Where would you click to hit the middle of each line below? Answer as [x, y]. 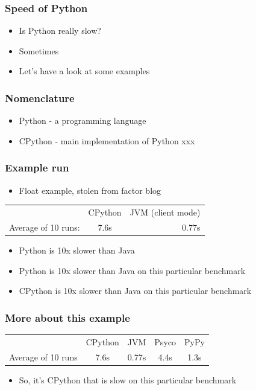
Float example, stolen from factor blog [90, 190]
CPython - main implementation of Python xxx [107, 140]
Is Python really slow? [60, 30]
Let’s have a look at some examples [84, 71]
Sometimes [39, 50]
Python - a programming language [83, 120]
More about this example [67, 317]
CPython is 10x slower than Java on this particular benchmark [135, 291]
